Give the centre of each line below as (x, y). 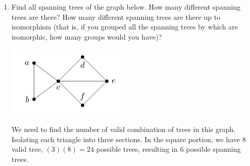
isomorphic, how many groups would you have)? (87, 36)
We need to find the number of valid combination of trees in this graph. (123, 129)
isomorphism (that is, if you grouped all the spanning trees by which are (125, 27)
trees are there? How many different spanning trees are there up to (116, 16)
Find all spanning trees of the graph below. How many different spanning (126, 7)
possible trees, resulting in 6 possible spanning (168, 149)
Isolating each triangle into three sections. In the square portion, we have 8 (129, 139)
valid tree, (27, 149)
